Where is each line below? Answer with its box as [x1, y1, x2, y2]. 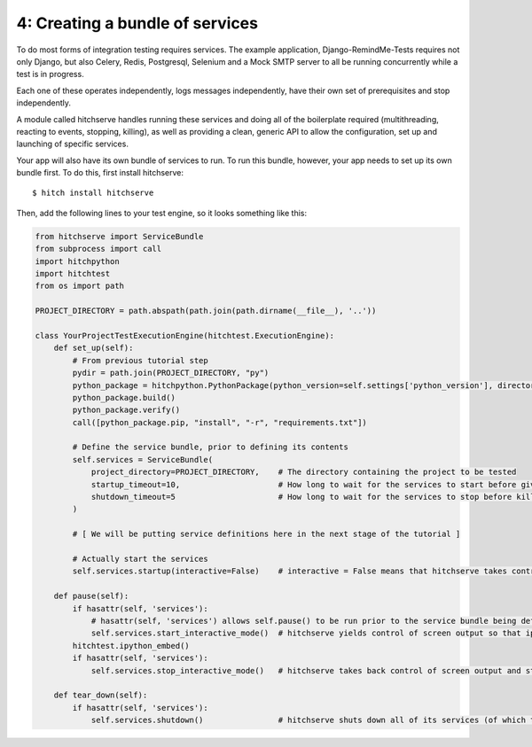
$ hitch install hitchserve [32, 188, 154, 198]
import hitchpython [35, 256, 120, 266]
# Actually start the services [72, 554, 208, 564]
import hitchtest [35, 268, 111, 278]
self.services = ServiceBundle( [72, 455, 213, 464]
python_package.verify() [72, 405, 181, 416]
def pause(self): [53, 591, 129, 602]
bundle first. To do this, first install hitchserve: [16, 167, 184, 178]
